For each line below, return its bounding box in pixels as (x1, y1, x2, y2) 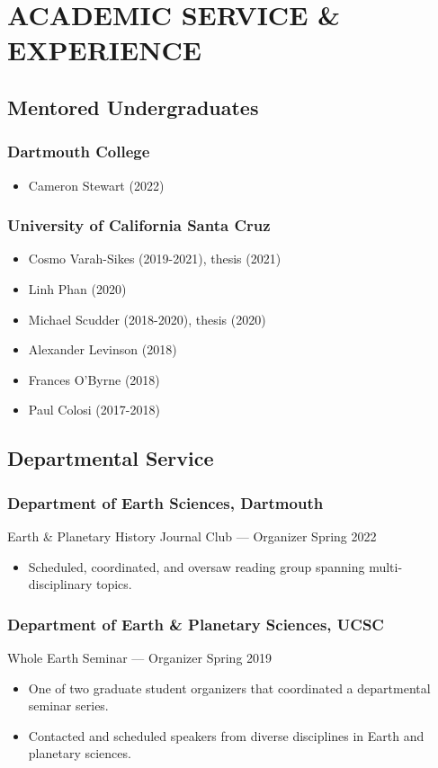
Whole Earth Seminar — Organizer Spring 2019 (7, 647, 273, 666)
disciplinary (28, 575, 93, 594)
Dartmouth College (7, 140, 150, 163)
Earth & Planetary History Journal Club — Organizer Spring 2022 (7, 526, 377, 545)
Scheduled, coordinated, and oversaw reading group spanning (28, 557, 365, 576)
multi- (369, 557, 403, 576)
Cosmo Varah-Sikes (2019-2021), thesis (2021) (28, 249, 282, 268)
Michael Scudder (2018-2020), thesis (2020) (28, 309, 266, 328)
